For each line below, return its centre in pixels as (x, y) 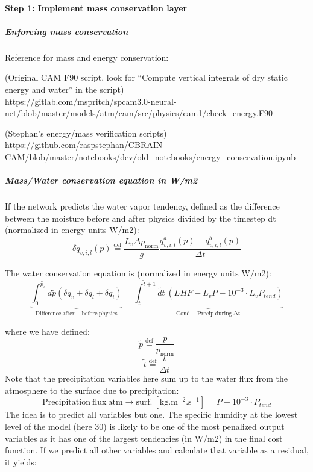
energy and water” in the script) (65, 89)
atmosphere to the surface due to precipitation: (92, 390)
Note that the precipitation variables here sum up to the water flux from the (146, 378)
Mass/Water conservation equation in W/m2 (101, 180)
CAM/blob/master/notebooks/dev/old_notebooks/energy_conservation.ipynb (150, 156)
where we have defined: (47, 331)
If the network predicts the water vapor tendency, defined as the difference (142, 206)
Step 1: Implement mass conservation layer (96, 8)
